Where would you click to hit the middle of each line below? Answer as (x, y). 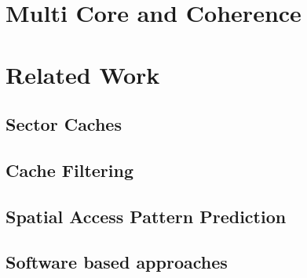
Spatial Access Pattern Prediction (146, 216)
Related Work (83, 74)
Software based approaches (117, 262)
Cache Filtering (69, 170)
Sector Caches (64, 124)
